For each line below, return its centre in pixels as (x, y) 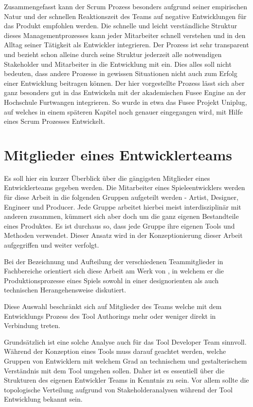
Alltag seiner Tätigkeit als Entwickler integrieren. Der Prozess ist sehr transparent (126, 45)
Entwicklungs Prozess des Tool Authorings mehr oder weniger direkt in (110, 316)
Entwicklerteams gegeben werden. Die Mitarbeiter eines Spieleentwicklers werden (125, 187)
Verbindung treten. (32, 325)
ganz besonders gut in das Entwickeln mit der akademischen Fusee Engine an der (125, 92)
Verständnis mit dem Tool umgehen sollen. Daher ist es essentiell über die (114, 370)
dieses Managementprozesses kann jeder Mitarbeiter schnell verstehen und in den (125, 35)
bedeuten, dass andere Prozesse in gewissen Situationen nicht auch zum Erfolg (121, 73)
